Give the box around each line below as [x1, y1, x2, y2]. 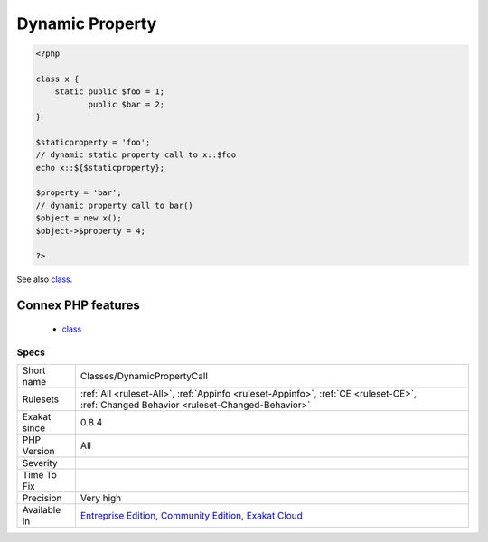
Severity [22, 456, 58, 469]
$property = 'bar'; [35, 188, 122, 198]
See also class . [16, 274, 73, 285]
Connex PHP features [16, 298, 140, 313]
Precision [22, 491, 62, 504]
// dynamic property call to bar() [35, 200, 193, 210]
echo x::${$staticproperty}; [35, 163, 165, 173]
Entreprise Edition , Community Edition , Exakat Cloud [80, 509, 303, 521]
